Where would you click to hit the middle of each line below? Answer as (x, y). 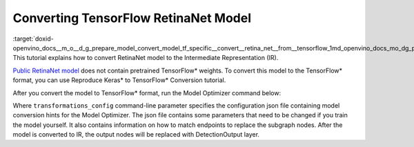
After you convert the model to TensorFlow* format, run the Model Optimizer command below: (147, 92)
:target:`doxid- (33, 39)
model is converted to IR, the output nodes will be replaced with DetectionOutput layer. (136, 135)
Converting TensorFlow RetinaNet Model (132, 18)
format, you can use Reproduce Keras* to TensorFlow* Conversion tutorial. (119, 80)
